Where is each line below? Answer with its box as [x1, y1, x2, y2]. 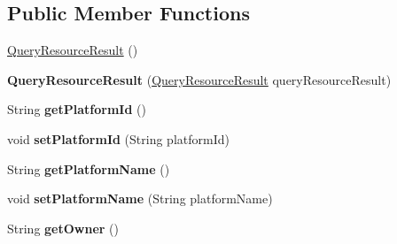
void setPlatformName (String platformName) [7, 189, 273, 208]
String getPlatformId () [7, 100, 146, 118]
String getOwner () [7, 218, 120, 237]
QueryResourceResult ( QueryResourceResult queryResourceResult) [7, 70, 392, 88]
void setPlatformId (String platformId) [7, 129, 230, 148]
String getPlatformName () [7, 159, 170, 178]
